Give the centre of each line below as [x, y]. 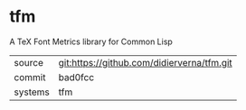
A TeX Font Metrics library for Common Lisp [91, 41]
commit [30, 77]
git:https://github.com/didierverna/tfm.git [145, 62]
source [28, 62]
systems [32, 92]
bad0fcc [76, 77]
